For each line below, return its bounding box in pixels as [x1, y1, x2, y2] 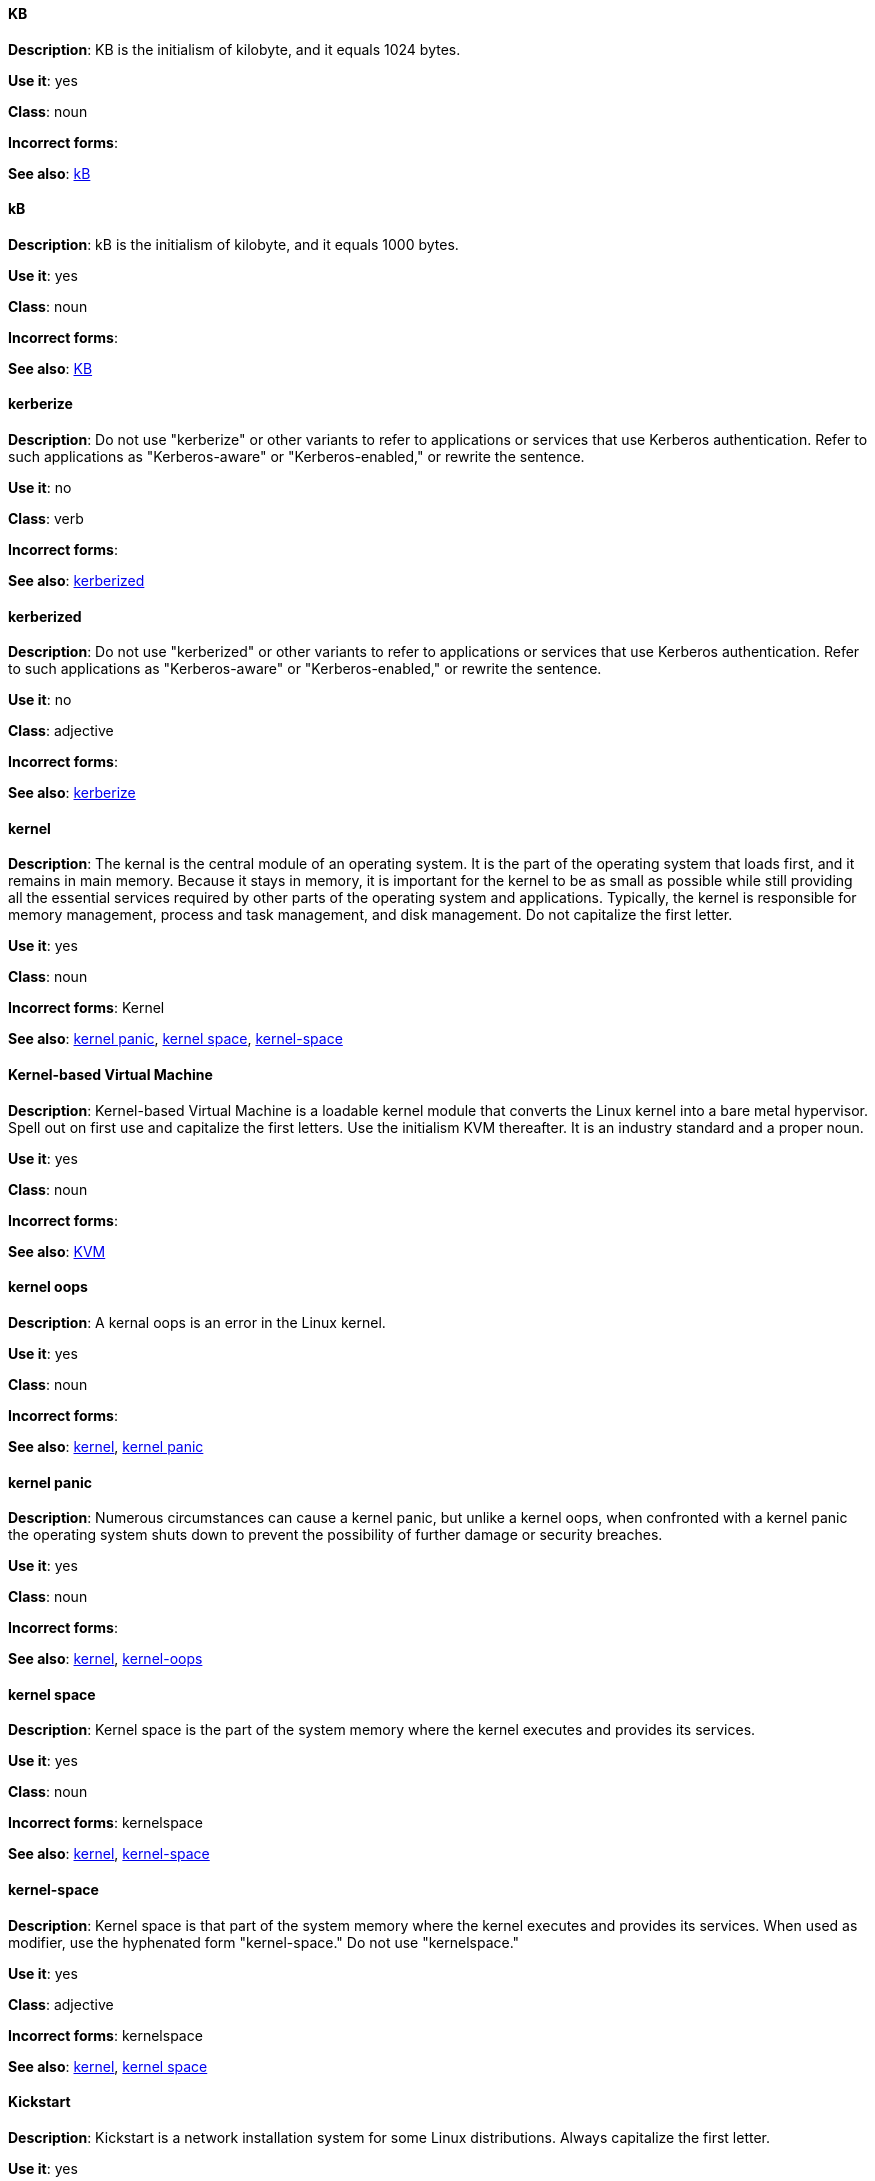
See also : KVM [8, 1242, 106, 1260]
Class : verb [8, 510, 84, 528]
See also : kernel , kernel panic [8, 1437, 204, 1455]
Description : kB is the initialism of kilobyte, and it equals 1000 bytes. [8, 235, 459, 253]
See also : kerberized [8, 572, 145, 590]
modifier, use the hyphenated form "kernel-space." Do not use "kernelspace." [8, 1933, 520, 1951]
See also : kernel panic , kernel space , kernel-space [8, 1030, 343, 1048]
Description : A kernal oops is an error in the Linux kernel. [8, 1313, 386, 1331]
